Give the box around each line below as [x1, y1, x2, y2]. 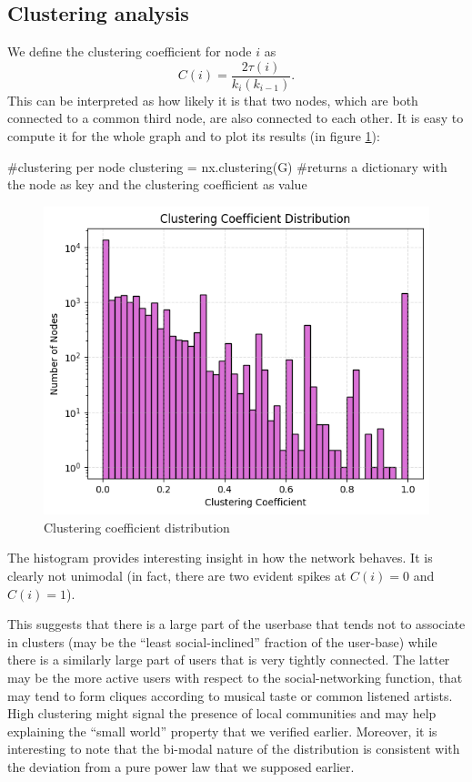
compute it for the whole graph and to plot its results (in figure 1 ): [7, 127, 380, 146]
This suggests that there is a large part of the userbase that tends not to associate [7, 614, 466, 634]
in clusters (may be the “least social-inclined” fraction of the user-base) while [7, 632, 437, 651]
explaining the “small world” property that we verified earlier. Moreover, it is [7, 721, 437, 740]
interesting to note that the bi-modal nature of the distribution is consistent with [7, 739, 460, 758]
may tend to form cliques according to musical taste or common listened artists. [7, 686, 453, 705]
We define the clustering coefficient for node [7, 42, 252, 61]
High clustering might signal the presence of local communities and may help [7, 704, 437, 723]
